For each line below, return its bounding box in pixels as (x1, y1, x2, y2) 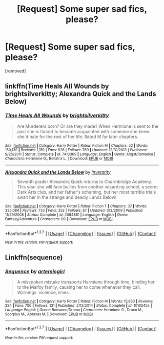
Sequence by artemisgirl (5, 268, 65, 275)
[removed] (5, 68, 26, 74)
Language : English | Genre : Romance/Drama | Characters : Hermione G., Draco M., (5, 307, 143, 312)
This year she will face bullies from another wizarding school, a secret (17, 184, 158, 189)
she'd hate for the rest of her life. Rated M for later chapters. (17, 134, 138, 139)
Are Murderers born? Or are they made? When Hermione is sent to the (17, 123, 159, 129)
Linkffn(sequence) (5, 253, 63, 261)
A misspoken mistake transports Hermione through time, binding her (17, 279, 155, 285)
